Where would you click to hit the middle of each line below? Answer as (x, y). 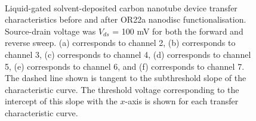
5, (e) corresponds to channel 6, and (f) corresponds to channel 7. (125, 66)
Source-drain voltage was (50, 31)
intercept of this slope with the (61, 101)
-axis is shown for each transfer (182, 101)
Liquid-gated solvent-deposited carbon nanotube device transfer (121, 7)
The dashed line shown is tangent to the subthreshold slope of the (126, 78)
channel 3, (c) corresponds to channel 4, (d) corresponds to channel (128, 54)
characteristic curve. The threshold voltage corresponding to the (122, 89)
